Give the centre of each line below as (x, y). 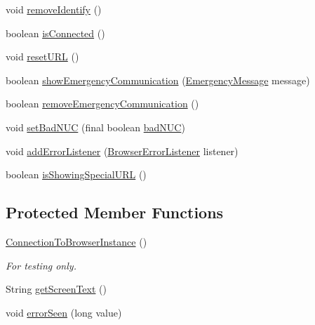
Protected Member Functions (115, 212)
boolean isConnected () (55, 33)
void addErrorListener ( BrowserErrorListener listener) (122, 151)
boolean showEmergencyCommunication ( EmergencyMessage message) (158, 80)
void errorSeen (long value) (64, 312)
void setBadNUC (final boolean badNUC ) (95, 127)
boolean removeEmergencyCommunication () (102, 104)
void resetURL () (42, 57)
